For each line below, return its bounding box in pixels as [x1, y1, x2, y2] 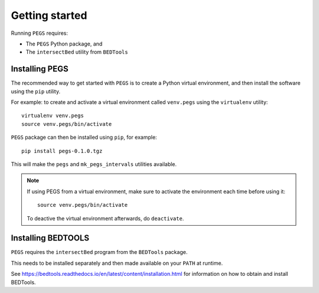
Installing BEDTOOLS [11, 233, 90, 243]
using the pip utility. [11, 87, 61, 95]
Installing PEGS [11, 64, 69, 74]
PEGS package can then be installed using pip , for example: [11, 134, 157, 141]
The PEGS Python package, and [25, 40, 103, 47]
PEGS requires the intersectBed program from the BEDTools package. [11, 249, 188, 256]
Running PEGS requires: [11, 30, 68, 37]
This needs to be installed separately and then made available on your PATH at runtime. [11, 259, 223, 266]
